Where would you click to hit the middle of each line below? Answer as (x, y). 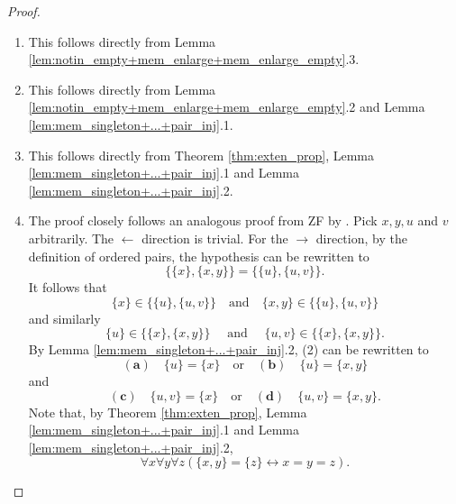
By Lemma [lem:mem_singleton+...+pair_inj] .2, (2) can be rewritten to (228, 349)
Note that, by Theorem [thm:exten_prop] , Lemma (168, 412)
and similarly (64, 318)
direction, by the (361, 238)
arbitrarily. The (71, 238)
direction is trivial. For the (215, 238)
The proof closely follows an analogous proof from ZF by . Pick (203, 220)
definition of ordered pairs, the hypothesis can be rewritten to (199, 256)
